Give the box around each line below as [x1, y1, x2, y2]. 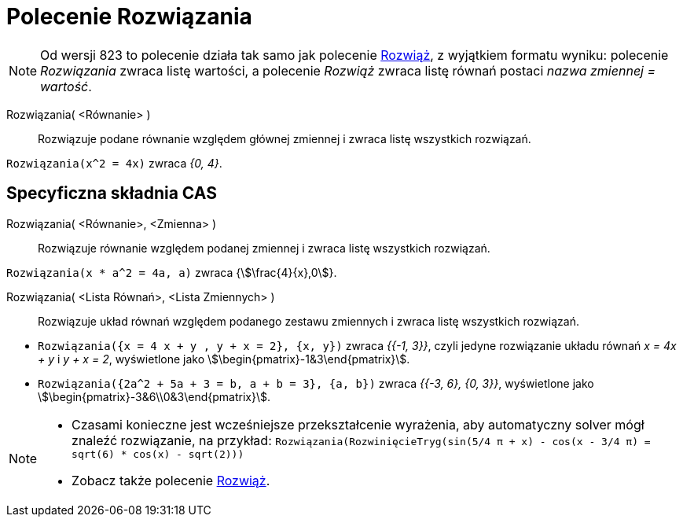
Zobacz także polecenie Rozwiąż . [72, 472, 270, 488]
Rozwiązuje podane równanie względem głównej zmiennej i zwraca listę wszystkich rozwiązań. [38, 131, 531, 145]
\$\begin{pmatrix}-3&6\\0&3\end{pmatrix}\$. [38, 389, 271, 403]
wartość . [40, 78, 92, 94]
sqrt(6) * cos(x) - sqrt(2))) [72, 447, 244, 460]
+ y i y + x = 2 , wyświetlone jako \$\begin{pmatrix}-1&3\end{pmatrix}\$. [38, 352, 410, 366]
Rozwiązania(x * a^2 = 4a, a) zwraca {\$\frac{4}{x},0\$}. [6, 265, 337, 279]
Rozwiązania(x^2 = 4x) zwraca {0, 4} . [6, 156, 222, 170]
